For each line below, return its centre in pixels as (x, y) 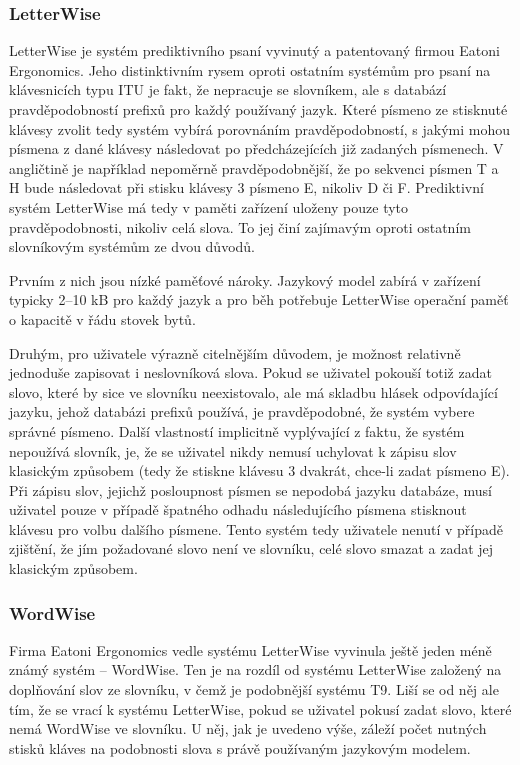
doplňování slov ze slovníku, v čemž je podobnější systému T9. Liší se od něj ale (254, 689)
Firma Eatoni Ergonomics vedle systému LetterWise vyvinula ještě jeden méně (250, 649)
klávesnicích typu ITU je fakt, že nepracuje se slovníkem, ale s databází (228, 89)
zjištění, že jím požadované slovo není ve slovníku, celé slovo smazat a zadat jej (251, 548)
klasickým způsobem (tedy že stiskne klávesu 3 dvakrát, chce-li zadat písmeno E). (259, 470)
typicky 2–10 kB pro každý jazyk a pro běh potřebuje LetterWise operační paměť (259, 299)
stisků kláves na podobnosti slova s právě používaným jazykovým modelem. (240, 747)
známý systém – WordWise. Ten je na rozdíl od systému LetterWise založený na (255, 669)
